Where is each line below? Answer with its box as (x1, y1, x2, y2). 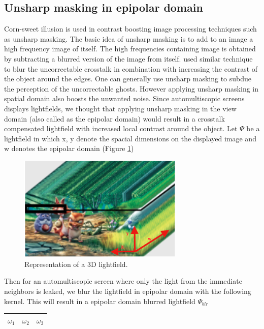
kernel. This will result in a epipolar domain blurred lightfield (4, 295, 195, 306)
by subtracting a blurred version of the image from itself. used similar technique (4, 53, 253, 64)
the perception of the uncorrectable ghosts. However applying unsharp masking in (4, 83, 259, 94)
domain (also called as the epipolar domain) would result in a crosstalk (4, 113, 225, 124)
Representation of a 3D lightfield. (24, 258, 128, 269)
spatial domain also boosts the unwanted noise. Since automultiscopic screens (4, 93, 245, 104)
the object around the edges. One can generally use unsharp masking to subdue (4, 73, 252, 84)
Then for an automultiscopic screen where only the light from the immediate (4, 276, 242, 286)
